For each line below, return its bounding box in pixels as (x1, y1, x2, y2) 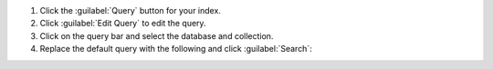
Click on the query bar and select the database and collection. (39, 30, 274, 41)
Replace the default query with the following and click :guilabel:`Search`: (39, 44, 312, 54)
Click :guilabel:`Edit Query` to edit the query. (39, 18, 206, 29)
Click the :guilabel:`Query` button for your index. (39, 5, 221, 15)
